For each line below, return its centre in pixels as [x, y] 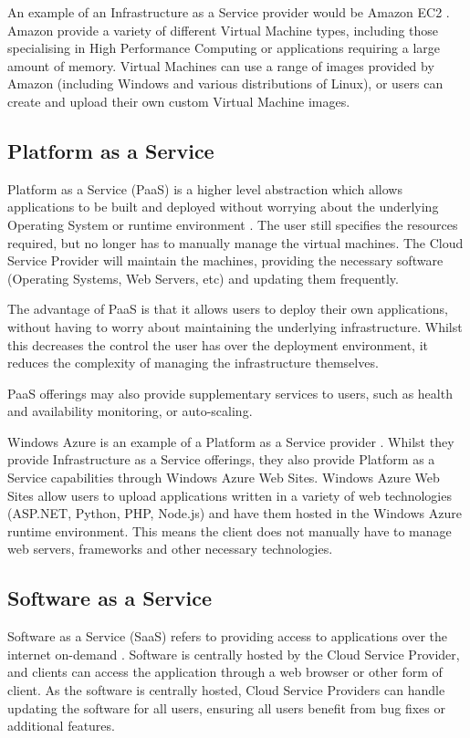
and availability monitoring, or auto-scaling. [130, 411]
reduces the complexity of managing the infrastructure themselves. [193, 363]
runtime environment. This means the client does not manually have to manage [230, 530]
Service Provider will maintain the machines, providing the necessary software [225, 260]
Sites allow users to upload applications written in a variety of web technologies [230, 495]
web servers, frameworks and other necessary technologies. [170, 549]
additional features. [61, 726]
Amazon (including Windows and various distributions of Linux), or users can [225, 83]
